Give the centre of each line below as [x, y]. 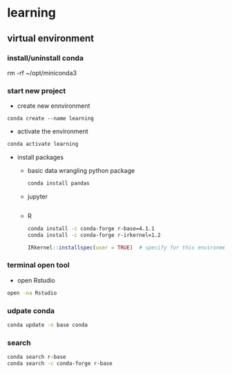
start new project [37, 91]
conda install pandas [58, 184]
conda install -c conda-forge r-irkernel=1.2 [94, 235]
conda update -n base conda [48, 325]
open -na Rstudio [32, 293]
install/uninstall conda [46, 58]
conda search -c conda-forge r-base [60, 364]
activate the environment [52, 131]
